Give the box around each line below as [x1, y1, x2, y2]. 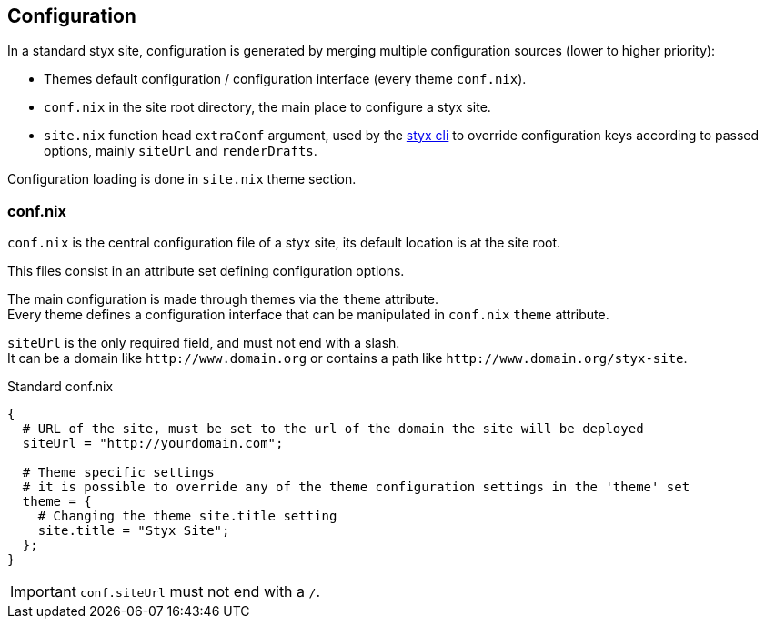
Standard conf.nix [7, 379, 114, 395]
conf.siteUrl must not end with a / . [79, 582, 320, 601]
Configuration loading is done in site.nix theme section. [7, 171, 357, 187]
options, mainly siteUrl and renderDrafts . [44, 143, 317, 159]
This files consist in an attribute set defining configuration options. [7, 263, 405, 279]
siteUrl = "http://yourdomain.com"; [22, 436, 284, 451]
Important [10, 582, 76, 601]
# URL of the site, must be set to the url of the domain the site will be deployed [22, 421, 644, 437]
